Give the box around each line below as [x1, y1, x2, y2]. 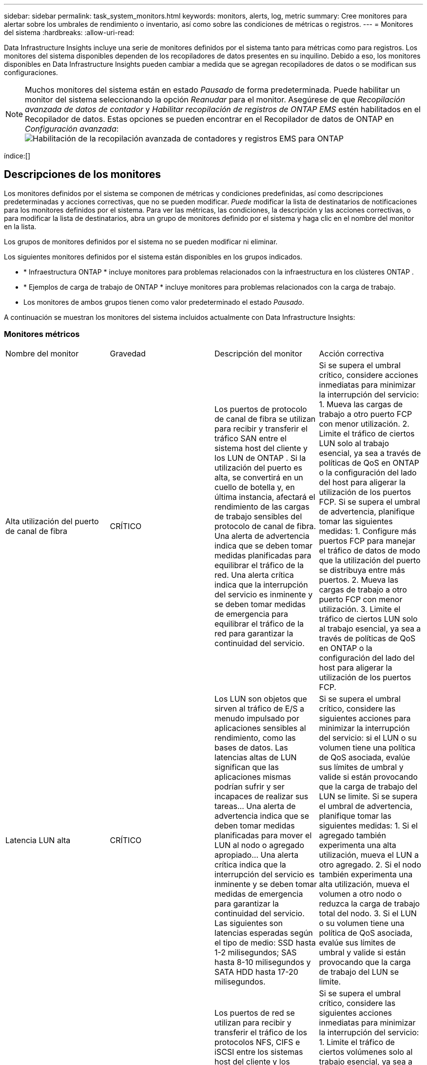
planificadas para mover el [214, 830, 312, 840]
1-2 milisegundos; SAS [214, 947, 297, 957]
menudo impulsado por [214, 713, 299, 723]
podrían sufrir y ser [214, 781, 285, 791]
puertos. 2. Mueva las [319, 574, 399, 585]
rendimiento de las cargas [214, 501, 310, 512]
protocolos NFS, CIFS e [214, 1037, 300, 1047]
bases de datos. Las [214, 742, 288, 752]
